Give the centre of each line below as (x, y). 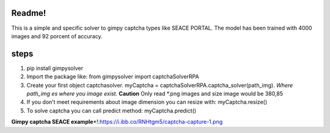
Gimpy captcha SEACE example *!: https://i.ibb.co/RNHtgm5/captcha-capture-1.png (117, 122)
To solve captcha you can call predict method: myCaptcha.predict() (112, 111)
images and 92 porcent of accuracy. (57, 36)
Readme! (29, 13)
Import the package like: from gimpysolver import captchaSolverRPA (113, 77)
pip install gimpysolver (55, 68)
